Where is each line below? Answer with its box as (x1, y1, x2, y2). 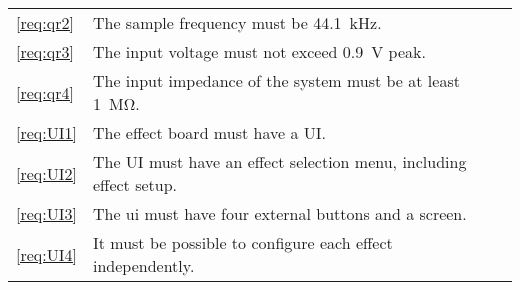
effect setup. (92, 173, 178, 196)
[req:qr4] (16, 80, 74, 104)
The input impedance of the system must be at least (92, 69, 460, 92)
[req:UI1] (16, 121, 77, 144)
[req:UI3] (16, 202, 77, 225)
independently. (92, 254, 195, 277)
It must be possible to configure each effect (92, 231, 393, 254)
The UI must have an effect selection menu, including (92, 150, 467, 173)
